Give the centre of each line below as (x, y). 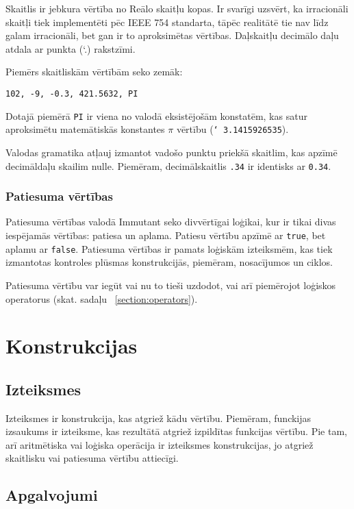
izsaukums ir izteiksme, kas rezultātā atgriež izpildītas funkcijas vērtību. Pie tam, (176, 431)
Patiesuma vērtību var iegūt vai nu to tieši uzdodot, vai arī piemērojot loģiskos (171, 285)
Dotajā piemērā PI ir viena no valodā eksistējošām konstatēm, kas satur (156, 115)
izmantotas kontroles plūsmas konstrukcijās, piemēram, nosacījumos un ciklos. (169, 262)
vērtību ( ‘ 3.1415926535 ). (232, 129)
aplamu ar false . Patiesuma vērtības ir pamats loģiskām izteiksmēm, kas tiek (169, 248)
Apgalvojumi (52, 495)
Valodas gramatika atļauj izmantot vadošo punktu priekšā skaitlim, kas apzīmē (172, 152)
